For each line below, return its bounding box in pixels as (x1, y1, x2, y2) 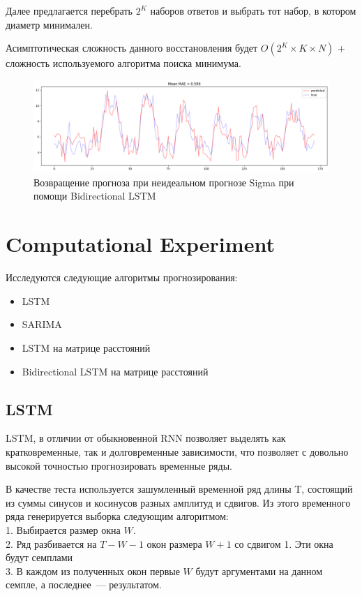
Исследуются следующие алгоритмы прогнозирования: (6, 270, 238, 285)
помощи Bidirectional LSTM (33, 188, 156, 203)
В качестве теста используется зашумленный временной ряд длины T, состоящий (6, 482, 353, 496)
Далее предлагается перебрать (6, 3, 133, 17)
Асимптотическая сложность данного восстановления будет (6, 40, 258, 55)
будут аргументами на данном (195, 563, 323, 578)
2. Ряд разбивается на (6, 536, 97, 551)
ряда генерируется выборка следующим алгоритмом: (6, 509, 229, 523)
